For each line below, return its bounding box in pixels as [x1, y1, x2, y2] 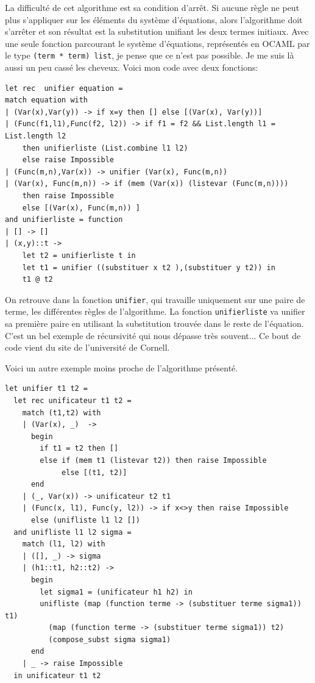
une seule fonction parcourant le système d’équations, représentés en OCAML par [5, 37, 310, 49]
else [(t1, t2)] [62, 468, 127, 477]
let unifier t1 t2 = [5, 384, 88, 393]
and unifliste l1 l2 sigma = [13, 527, 132, 537]
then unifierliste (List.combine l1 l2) [22, 143, 188, 152]
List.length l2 [5, 132, 66, 140]
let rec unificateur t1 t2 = [13, 396, 132, 405]
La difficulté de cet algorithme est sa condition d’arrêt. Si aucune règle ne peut [5, 1, 300, 13]
